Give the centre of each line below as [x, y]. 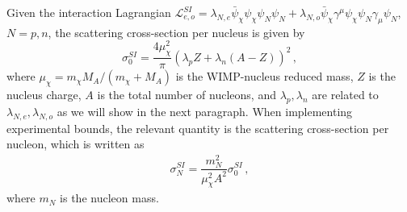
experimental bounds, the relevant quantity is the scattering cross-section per [198, 128]
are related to [345, 95]
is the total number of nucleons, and [187, 95]
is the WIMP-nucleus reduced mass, [264, 76]
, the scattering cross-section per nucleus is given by [176, 32]
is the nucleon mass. [109, 198]
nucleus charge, [44, 95]
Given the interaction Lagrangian [89, 12]
